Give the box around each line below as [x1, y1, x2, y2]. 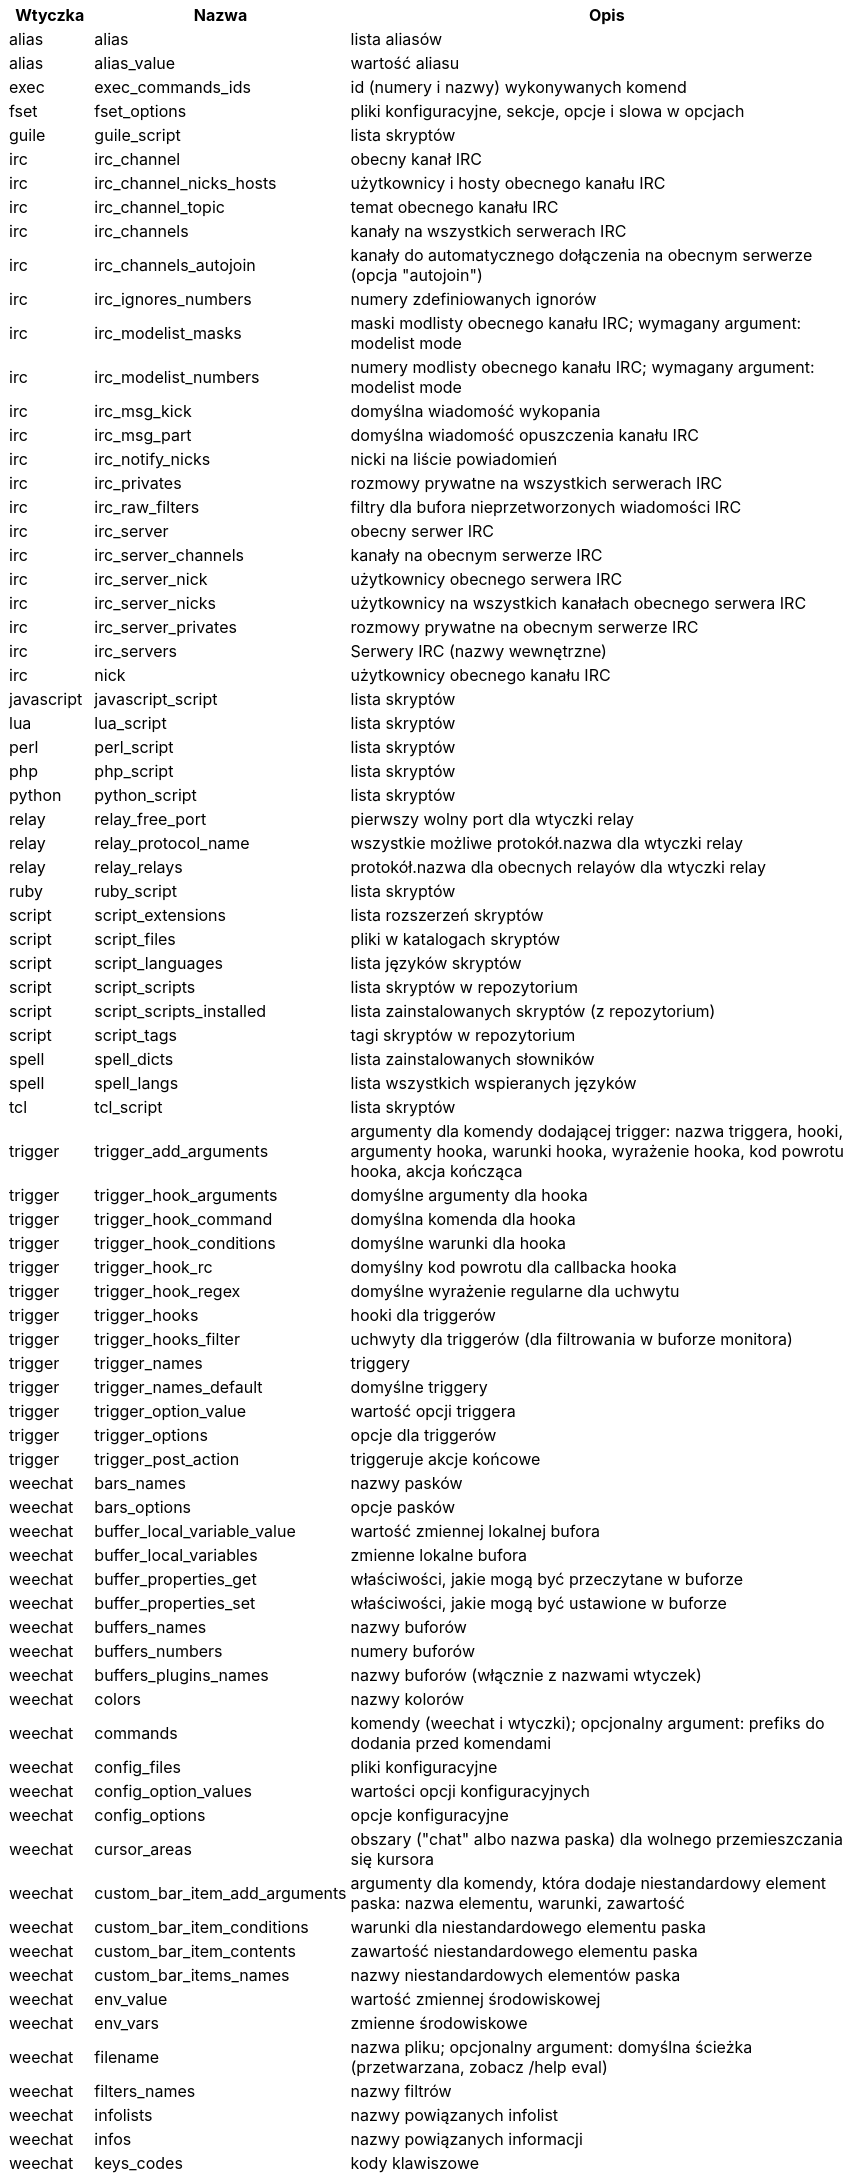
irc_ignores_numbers [94, 289, 252, 309]
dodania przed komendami [350, 1733, 552, 1753]
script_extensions [94, 905, 227, 925]
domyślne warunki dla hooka [350, 1233, 567, 1253]
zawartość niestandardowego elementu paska [350, 1941, 698, 1961]
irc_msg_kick [94, 401, 192, 421]
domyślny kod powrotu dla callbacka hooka [350, 1257, 677, 1277]
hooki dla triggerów [350, 1305, 496, 1325]
